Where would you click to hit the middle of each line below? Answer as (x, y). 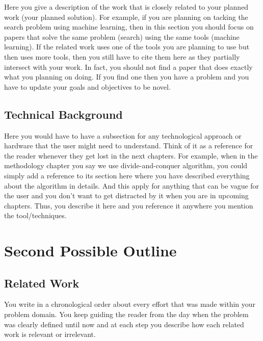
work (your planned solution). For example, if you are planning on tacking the (126, 17)
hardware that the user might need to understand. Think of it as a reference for (129, 146)
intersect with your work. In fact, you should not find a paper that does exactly (128, 67)
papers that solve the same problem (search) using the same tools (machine (122, 36)
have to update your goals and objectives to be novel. (87, 86)
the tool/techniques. (35, 215)
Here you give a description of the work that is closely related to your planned (126, 7)
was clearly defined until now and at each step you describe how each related (124, 324)
